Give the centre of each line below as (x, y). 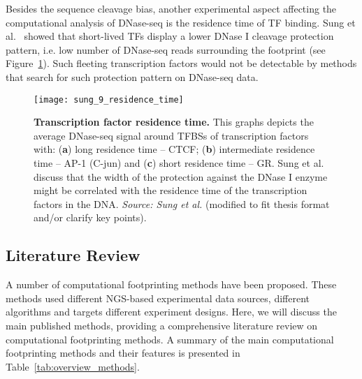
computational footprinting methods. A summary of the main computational (170, 339)
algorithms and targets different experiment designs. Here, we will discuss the (171, 312)
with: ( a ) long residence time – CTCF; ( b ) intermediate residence (174, 149)
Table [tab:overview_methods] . (73, 366)
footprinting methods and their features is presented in (123, 353)
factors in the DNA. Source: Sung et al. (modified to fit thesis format (182, 203)
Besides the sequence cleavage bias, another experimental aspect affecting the (171, 8)
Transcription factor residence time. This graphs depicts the (174, 122)
